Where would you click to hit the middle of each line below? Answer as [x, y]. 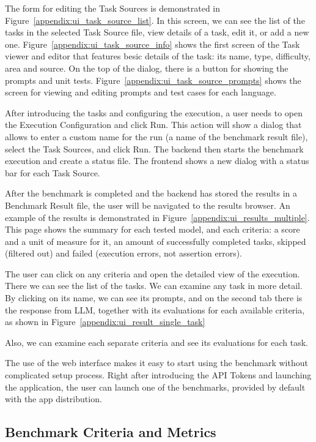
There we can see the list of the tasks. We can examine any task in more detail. [154, 286]
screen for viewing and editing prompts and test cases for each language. [141, 92]
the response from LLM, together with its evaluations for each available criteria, [155, 309]
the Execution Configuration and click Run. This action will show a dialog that [153, 125]
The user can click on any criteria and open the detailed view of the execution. [152, 273]
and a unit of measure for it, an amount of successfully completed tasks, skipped [156, 241]
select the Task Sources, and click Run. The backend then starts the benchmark [154, 148]
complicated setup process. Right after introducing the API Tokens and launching [158, 375]
